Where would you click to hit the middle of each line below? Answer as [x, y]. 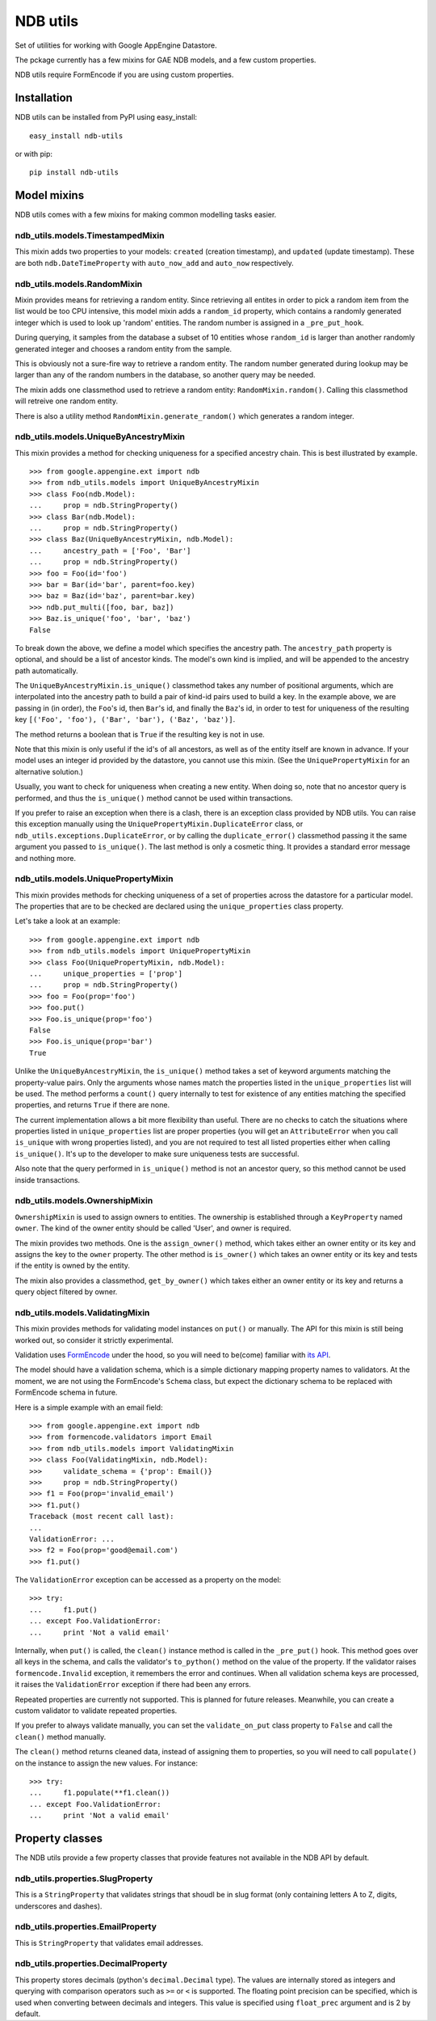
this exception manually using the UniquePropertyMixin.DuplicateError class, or [159, 824]
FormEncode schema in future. [66, 1392]
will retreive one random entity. [67, 401]
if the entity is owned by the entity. [73, 1266]
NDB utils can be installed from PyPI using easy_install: [106, 117]
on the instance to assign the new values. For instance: [106, 1763]
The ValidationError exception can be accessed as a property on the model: [148, 1580]
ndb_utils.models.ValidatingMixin [82, 1312]
